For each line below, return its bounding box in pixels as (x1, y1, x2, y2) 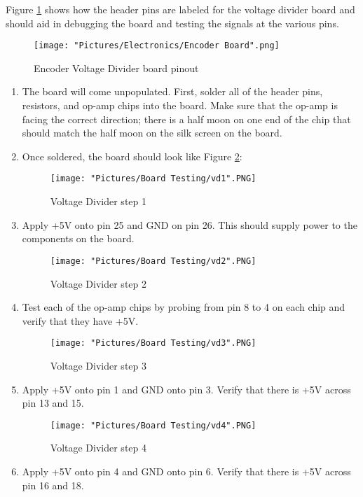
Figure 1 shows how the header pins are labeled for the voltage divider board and (6, 2, 355, 16)
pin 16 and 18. (22, 477, 84, 492)
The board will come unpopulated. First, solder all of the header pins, (22, 84, 323, 99)
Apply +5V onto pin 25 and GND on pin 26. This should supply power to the (22, 217, 357, 232)
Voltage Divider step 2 (50, 276, 146, 290)
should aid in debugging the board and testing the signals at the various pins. (6, 15, 339, 30)
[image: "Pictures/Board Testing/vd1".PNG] (50, 174, 256, 184)
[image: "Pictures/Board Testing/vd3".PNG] (50, 338, 256, 349)
